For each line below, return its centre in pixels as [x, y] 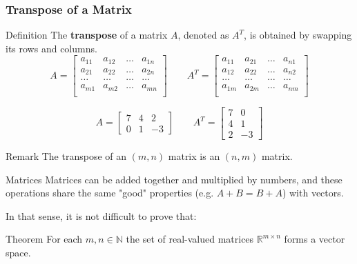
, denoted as [203, 35]
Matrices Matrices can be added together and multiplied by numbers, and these [174, 179]
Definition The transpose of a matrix [87, 35]
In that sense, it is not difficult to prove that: [101, 215]
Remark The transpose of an [66, 156]
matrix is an [194, 156]
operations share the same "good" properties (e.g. [110, 193]
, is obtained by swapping [298, 35]
